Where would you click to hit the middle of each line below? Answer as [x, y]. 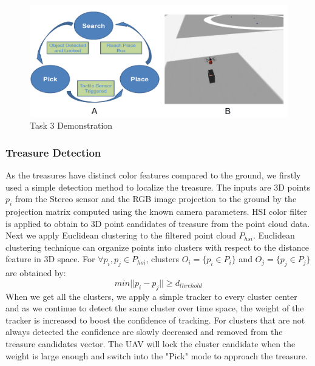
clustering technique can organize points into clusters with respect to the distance [157, 247]
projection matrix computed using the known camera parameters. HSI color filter [157, 212]
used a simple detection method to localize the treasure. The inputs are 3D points [158, 187]
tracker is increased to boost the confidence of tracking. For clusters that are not [155, 320]
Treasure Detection [53, 152]
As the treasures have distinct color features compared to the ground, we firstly [153, 175]
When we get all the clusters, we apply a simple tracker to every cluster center [151, 296]
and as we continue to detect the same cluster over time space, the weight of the [155, 308]
